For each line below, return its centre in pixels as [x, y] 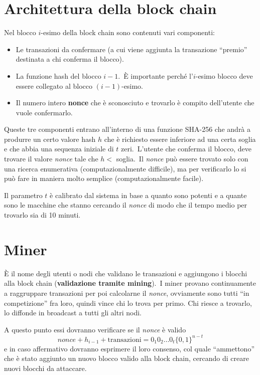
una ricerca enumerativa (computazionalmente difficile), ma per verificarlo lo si [125, 168]
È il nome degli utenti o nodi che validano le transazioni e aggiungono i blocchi [126, 273]
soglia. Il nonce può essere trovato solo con [182, 159]
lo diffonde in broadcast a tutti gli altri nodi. [73, 313]
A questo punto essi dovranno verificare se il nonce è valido [95, 329]
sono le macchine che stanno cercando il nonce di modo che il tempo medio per [126, 205]
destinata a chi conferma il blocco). [70, 59]
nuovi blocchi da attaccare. [45, 368]
